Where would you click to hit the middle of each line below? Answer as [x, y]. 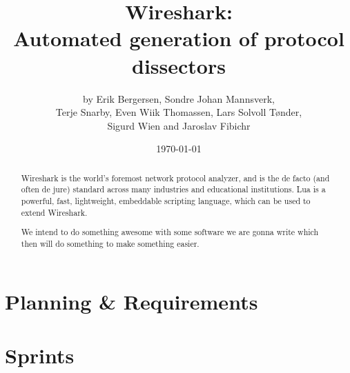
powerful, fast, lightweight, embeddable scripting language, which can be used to [166, 200]
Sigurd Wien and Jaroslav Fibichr [179, 125]
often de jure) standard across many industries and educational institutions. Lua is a [173, 189]
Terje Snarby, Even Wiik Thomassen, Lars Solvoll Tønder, [179, 112]
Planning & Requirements [132, 301]
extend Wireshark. [54, 212]
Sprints [40, 355]
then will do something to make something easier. [110, 243]
